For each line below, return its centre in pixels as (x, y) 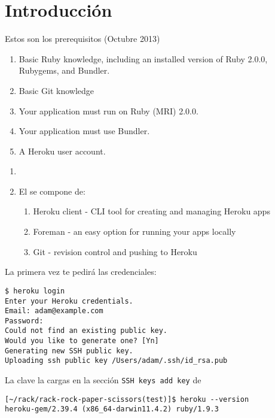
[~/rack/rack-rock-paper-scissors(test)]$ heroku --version (127, 399)
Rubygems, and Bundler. (64, 70)
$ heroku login (35, 291)
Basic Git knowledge (56, 90)
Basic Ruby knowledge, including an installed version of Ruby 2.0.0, (143, 58)
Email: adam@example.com (54, 311)
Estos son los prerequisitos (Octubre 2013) (82, 39)
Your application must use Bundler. (84, 131)
